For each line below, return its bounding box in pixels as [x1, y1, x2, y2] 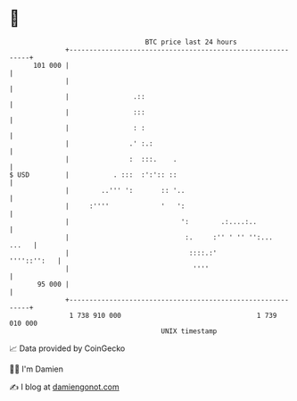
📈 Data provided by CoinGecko [9, 343, 126, 354]
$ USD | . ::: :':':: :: [9, 170, 177, 180]
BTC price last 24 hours [144, 38, 238, 46]
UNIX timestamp [161, 326, 218, 336]
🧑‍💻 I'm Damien [9, 363, 64, 374]
